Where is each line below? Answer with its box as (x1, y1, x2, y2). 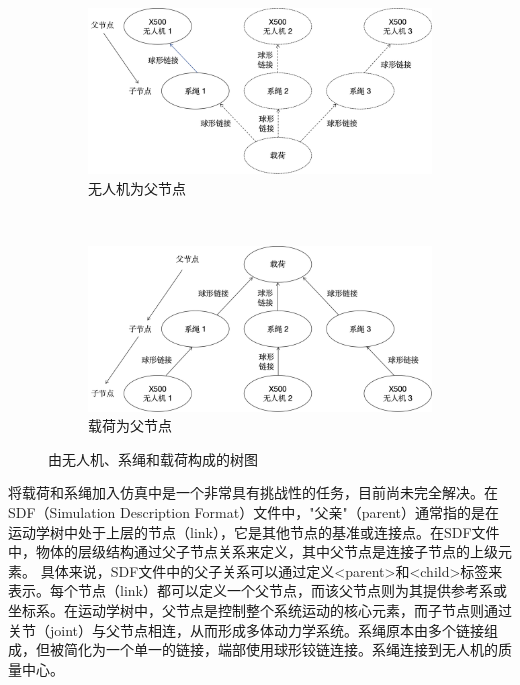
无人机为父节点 (88, 177, 186, 198)
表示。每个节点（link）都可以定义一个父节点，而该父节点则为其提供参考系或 (8, 580, 507, 601)
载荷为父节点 (88, 415, 172, 436)
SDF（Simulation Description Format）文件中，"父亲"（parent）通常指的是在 (8, 502, 499, 523)
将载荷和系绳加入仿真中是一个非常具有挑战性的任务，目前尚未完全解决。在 (8, 482, 498, 503)
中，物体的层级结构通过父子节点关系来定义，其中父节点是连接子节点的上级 (8, 541, 498, 562)
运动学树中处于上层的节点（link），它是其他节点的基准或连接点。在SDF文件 (8, 521, 500, 542)
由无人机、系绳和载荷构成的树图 (48, 448, 258, 469)
